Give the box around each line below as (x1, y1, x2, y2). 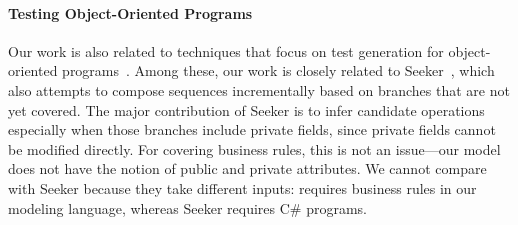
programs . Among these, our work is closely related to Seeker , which (62, 60, 495, 81)
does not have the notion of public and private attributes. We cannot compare (8, 158, 487, 179)
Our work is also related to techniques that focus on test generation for (8, 40, 444, 61)
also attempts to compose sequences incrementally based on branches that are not (8, 79, 510, 100)
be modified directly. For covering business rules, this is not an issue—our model (8, 138, 501, 159)
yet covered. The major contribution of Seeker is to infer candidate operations (8, 99, 485, 120)
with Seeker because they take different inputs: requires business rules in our (8, 177, 477, 198)
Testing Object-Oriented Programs (8, 2, 253, 23)
